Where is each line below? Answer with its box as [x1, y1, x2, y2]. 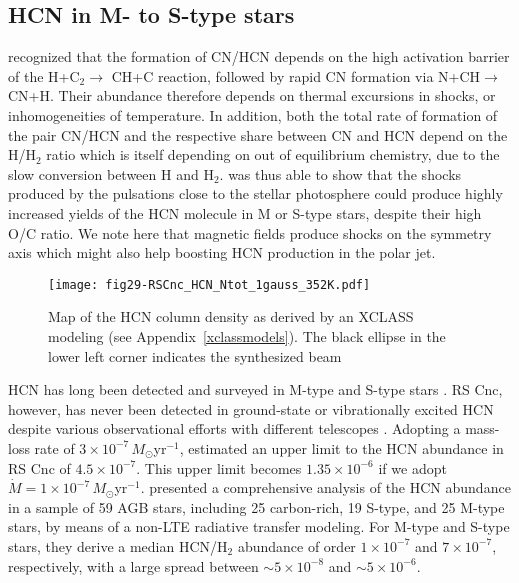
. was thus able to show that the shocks [219, 163, 462, 184]
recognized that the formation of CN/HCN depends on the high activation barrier [8, 46, 510, 67]
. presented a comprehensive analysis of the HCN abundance [140, 477, 511, 498]
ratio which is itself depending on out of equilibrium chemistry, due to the [46, 144, 500, 165]
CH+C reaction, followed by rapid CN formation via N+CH [111, 65, 481, 86]
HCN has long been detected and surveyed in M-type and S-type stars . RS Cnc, [8, 379, 503, 400]
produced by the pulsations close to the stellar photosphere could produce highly [8, 183, 503, 204]
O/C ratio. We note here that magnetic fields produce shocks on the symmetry [8, 222, 492, 243]
